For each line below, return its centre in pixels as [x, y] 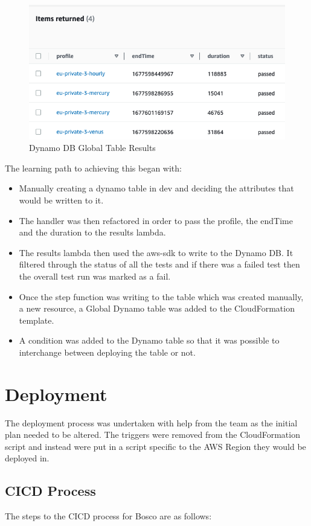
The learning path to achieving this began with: [93, 168]
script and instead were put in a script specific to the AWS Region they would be [155, 446]
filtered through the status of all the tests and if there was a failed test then [159, 264]
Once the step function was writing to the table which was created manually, [161, 296]
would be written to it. [61, 200]
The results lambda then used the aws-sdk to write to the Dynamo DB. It [156, 252]
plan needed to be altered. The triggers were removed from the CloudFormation [152, 435]
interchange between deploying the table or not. [107, 352]
